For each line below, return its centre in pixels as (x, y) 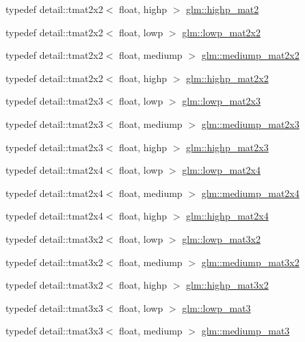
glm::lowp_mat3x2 (221, 238)
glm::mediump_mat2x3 (250, 123)
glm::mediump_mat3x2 (250, 262)
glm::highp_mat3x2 (227, 285)
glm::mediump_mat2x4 (250, 193)
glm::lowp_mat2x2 (221, 32)
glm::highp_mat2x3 (227, 147)
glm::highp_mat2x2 (227, 78)
